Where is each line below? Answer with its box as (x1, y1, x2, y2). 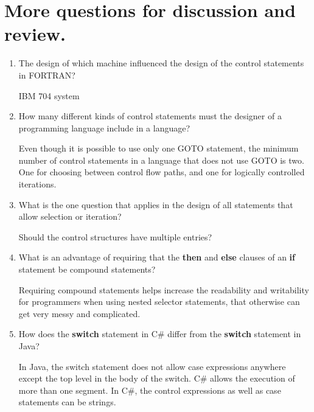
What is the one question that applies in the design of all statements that (18, 198, 293, 211)
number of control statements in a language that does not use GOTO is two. (18, 153, 304, 166)
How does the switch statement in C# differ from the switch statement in (18, 327, 301, 340)
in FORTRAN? (18, 68, 75, 81)
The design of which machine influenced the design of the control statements (18, 57, 304, 69)
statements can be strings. (18, 396, 116, 408)
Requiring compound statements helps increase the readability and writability (18, 283, 309, 296)
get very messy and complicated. (18, 307, 141, 319)
